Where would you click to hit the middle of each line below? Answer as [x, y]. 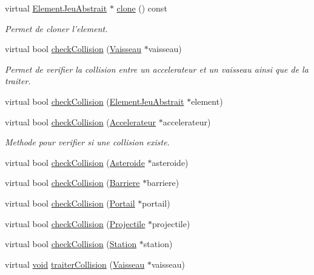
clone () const [142, 8]
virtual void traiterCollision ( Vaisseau [75, 264]
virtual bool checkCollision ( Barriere [72, 183]
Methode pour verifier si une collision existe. [87, 142]
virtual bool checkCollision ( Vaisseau [73, 49]
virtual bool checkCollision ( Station [71, 244]
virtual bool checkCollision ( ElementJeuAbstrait [95, 101]
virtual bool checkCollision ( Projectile [75, 223]
